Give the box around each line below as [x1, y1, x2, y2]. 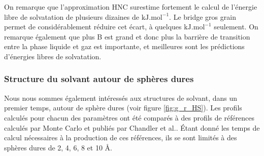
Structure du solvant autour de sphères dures [4, 72, 194, 85]
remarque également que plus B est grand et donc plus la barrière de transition [4, 31, 250, 42]
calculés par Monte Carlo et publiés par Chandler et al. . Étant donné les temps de [4, 122, 260, 133]
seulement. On [214, 21, 258, 32]
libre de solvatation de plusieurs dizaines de [4, 11, 139, 22]
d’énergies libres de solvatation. [4, 51, 102, 61]
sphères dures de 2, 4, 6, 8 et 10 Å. [4, 142, 112, 152]
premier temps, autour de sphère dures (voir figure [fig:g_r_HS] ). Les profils [4, 102, 242, 113]
